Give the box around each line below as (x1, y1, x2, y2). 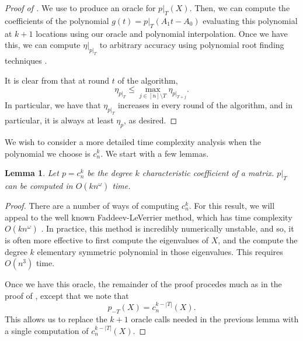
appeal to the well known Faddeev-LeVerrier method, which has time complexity (5, 211, 292, 223)
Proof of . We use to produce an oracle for (5, 2, 156, 13)
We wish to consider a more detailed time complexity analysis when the (5, 135, 262, 147)
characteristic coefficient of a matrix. (142, 167, 274, 179)
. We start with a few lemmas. (100, 147, 209, 159)
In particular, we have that (5, 99, 101, 111)
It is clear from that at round (5, 74, 110, 86)
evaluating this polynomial (203, 14, 298, 26)
